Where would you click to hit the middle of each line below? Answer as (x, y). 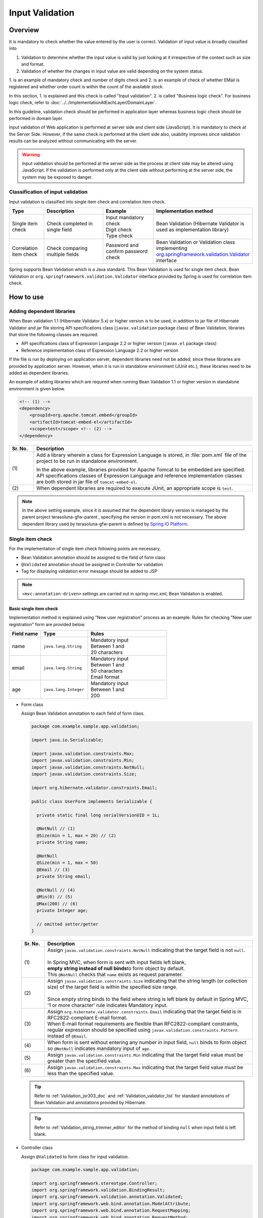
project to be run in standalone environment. (87, 461)
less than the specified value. (81, 1073)
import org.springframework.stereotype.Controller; (94, 1183)
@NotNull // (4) (56, 890)
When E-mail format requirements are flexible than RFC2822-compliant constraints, (143, 1024)
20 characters (107, 652)
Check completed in (70, 224)
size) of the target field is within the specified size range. (112, 987)
